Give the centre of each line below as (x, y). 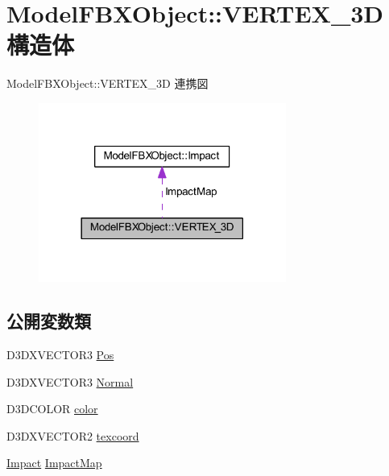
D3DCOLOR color (52, 409)
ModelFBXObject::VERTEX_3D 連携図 (108, 83)
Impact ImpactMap (54, 463)
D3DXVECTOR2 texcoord (73, 435)
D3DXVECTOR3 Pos (60, 355)
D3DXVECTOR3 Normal (70, 381)
